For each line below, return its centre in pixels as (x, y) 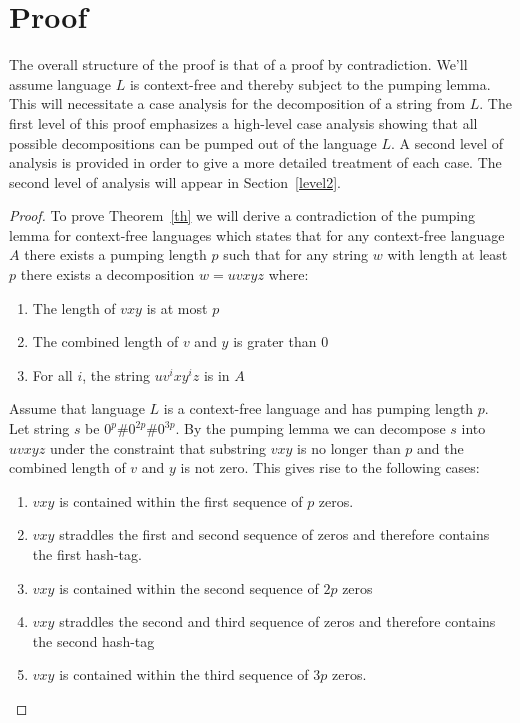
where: (288, 274)
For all (52, 374)
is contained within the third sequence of (184, 674)
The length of (74, 307)
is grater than (275, 341)
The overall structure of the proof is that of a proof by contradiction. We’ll (238, 64)
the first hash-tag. (87, 554)
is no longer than (349, 447)
